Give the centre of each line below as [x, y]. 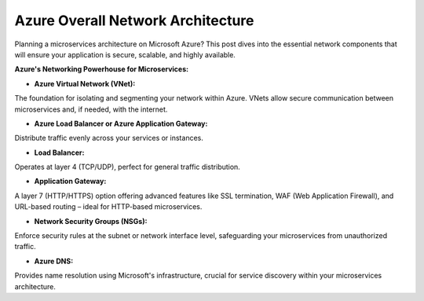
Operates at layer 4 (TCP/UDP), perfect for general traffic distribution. [128, 167]
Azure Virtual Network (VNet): [85, 83]
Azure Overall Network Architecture [134, 20]
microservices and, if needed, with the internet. [91, 109]
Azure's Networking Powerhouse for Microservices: [101, 69]
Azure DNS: [54, 261]
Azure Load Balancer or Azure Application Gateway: [121, 123]
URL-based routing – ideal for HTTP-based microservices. [108, 207]
